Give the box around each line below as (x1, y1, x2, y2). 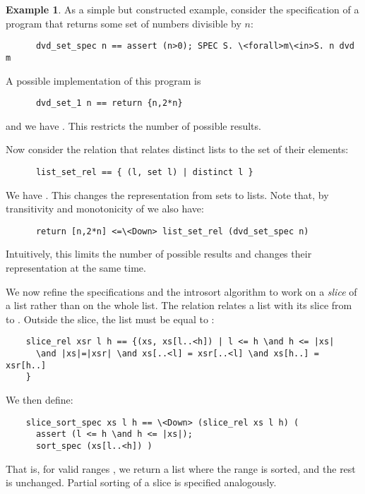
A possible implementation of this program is (6, 73, 201, 88)
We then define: (6, 392, 73, 407)
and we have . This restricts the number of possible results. (6, 118, 261, 133)
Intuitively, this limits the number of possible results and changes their (6, 246, 312, 261)
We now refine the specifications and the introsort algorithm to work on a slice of (6, 284, 357, 299)
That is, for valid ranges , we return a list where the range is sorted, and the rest (6, 461, 356, 476)
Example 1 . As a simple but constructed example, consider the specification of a (6, 2, 359, 16)
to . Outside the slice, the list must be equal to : (6, 311, 215, 326)
